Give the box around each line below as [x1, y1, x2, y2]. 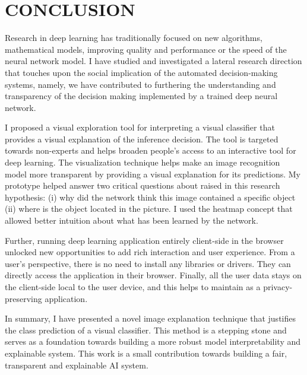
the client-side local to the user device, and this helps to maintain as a [5, 281, 261, 293]
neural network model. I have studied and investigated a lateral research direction [5, 55, 302, 67]
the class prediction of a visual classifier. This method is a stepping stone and [5, 323, 287, 336]
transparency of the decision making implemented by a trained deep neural [5, 90, 278, 102]
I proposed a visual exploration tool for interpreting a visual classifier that [5, 121, 275, 134]
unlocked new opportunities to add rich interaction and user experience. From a [5, 246, 295, 258]
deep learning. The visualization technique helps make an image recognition [5, 156, 280, 169]
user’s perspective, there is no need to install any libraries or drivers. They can [5, 257, 291, 269]
